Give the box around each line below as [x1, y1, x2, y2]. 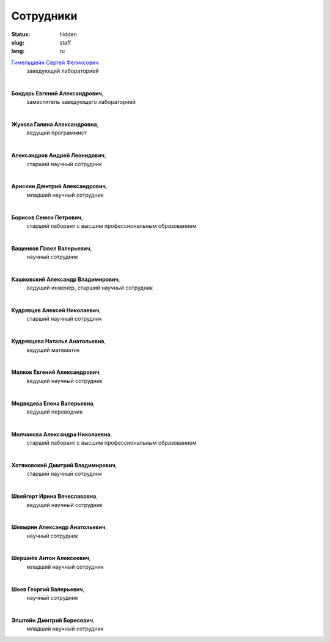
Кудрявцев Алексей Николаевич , [11, 307, 101, 314]
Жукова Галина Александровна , [11, 121, 99, 128]
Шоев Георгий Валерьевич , [11, 585, 85, 593]
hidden [59, 31, 78, 38]
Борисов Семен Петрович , [11, 214, 83, 221]
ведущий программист [26, 129, 87, 137]
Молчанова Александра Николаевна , [11, 431, 112, 438]
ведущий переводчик [26, 408, 83, 415]
